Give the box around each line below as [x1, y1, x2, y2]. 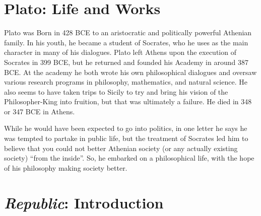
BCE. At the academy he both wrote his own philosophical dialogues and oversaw [4, 66, 257, 77]
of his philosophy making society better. [4, 162, 127, 173]
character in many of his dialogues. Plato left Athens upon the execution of [4, 47, 236, 57]
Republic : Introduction [4, 192, 164, 213]
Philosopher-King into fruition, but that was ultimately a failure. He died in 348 [4, 96, 252, 107]
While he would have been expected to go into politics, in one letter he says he [4, 123, 247, 133]
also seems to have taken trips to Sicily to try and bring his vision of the [4, 86, 228, 97]
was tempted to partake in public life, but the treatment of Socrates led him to [4, 133, 248, 143]
